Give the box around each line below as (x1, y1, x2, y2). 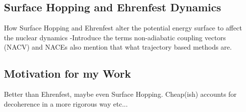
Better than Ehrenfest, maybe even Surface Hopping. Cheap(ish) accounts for (4, 89, 237, 99)
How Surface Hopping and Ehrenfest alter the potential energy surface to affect (4, 23, 242, 33)
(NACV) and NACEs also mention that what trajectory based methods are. (4, 42, 232, 52)
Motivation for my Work (4, 66, 131, 81)
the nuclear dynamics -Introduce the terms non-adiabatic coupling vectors (4, 32, 226, 42)
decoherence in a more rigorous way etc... (4, 98, 128, 109)
